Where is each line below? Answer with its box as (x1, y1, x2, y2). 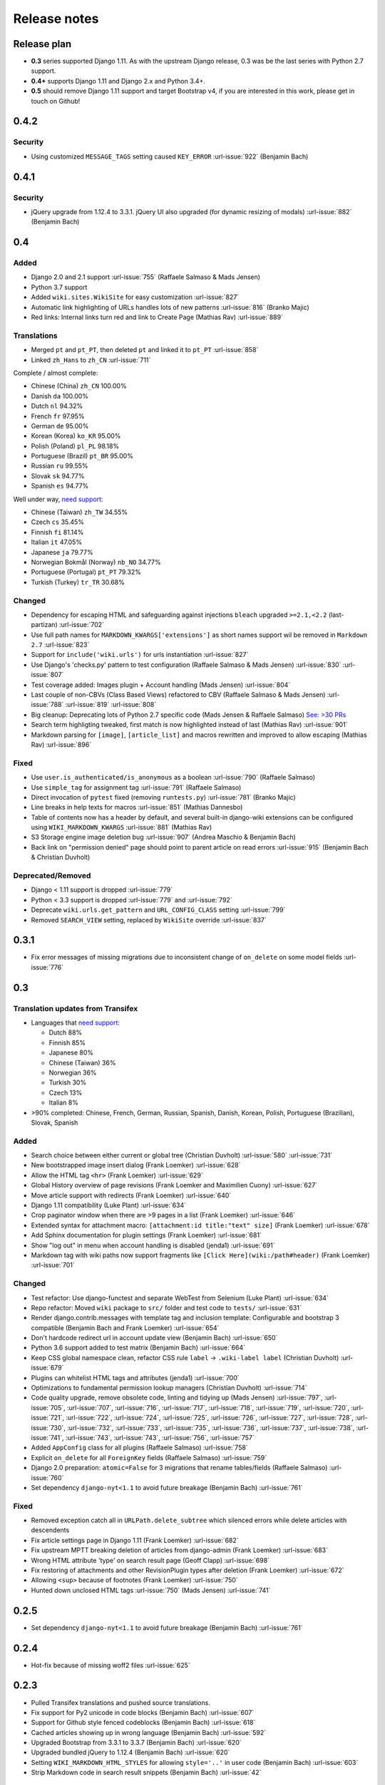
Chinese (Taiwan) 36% (48, 1058, 116, 1067)
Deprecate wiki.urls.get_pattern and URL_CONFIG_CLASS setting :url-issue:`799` (31, 905, 286, 914)
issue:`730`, (31, 1423, 66, 1432)
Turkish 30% (48, 1078, 87, 1087)
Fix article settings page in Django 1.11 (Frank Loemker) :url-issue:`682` (31, 1536, 239, 1544)
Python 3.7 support (31, 283, 88, 291)
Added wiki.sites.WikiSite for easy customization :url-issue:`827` (31, 293, 240, 301)
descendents (31, 1526, 70, 1534)
